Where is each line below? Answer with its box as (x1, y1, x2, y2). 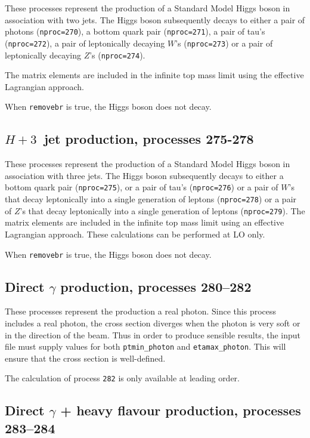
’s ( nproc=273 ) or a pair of (175, 36, 273, 49)
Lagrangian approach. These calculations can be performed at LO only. (5, 227, 265, 240)
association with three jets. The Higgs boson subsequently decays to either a (5, 169, 284, 181)
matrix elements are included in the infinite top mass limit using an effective (5, 216, 284, 229)
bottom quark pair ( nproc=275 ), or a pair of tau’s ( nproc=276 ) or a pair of (5, 181, 278, 193)
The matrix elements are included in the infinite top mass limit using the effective (5, 69, 304, 81)
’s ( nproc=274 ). (89, 48, 145, 61)
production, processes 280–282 (60, 277, 252, 295)
